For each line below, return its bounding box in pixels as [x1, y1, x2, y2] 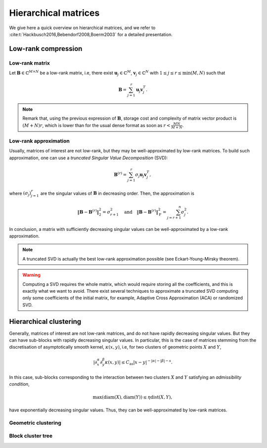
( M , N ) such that [190, 70, 225, 76]
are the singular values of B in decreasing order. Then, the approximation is [40, 190, 195, 196]
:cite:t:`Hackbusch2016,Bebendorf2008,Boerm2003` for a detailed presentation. [9, 31, 173, 37]
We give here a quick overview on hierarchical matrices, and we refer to [9, 25, 156, 31]
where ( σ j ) [9, 190, 32, 197]
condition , [9, 381, 30, 387]
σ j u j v [135, 172, 147, 179]
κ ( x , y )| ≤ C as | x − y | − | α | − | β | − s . [104, 358, 173, 366]
